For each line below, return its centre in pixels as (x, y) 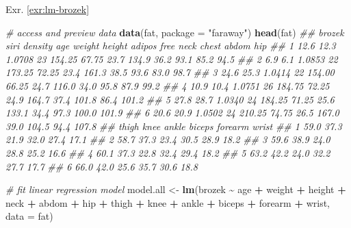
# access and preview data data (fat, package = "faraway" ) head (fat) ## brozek (175, 32)
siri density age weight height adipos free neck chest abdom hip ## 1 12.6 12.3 (171, 46)
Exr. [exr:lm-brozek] (48, 9)
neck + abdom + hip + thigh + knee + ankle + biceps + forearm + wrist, (168, 202)
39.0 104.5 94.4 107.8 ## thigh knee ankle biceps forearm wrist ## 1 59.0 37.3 (174, 126)
